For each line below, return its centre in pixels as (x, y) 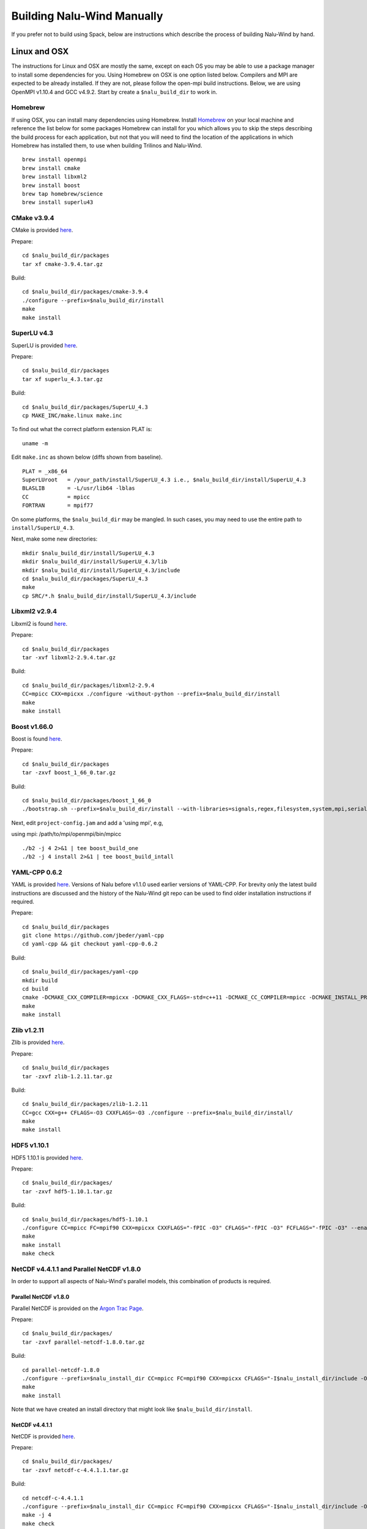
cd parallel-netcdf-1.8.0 (61, 1370)
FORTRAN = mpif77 (58, 505)
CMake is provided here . (42, 230)
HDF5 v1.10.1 (30, 1146)
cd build (35, 989)
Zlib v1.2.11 (28, 1030)
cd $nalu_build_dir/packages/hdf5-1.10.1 (85, 1219)
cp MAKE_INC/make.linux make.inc (72, 416)
